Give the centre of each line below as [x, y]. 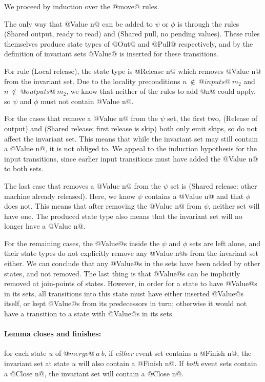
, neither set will [234, 206]
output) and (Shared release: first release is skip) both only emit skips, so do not [131, 128]
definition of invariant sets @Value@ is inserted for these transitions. [111, 54]
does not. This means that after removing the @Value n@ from [103, 206]
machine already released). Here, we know [70, 196]
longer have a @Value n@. [45, 226]
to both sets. [24, 168]
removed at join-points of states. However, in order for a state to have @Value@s [131, 283]
